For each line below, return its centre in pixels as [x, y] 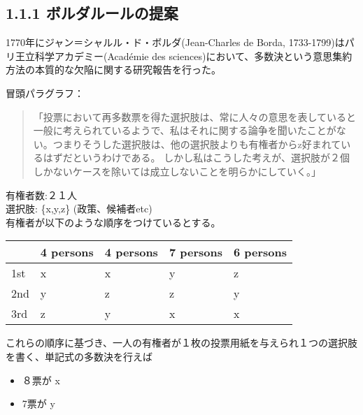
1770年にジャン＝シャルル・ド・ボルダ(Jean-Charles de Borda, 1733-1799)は [175, 42]
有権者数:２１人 [41, 195]
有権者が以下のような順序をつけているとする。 [113, 222]
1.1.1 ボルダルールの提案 [92, 13]
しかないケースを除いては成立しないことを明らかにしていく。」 [177, 171]
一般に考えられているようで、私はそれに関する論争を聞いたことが [185, 130]
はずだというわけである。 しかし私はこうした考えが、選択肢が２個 [196, 158]
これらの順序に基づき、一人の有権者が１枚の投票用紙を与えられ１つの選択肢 [182, 343]
